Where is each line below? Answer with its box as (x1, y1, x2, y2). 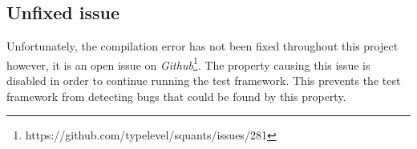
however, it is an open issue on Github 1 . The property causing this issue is (6, 54, 370, 73)
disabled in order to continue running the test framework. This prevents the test (6, 72, 401, 89)
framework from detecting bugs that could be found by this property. (6, 87, 346, 104)
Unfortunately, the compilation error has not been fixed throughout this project (6, 38, 399, 54)
